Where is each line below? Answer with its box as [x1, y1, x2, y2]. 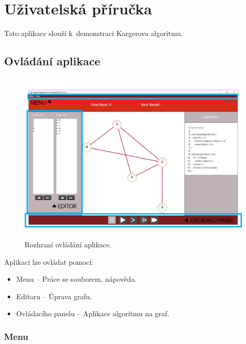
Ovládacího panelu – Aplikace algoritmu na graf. [16, 308, 170, 319]
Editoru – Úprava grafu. [16, 291, 92, 301]
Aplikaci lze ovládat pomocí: [4, 256, 94, 267]
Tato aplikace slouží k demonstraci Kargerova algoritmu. [4, 28, 183, 39]
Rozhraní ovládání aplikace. [25, 239, 112, 250]
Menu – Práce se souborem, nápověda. [16, 274, 137, 284]
